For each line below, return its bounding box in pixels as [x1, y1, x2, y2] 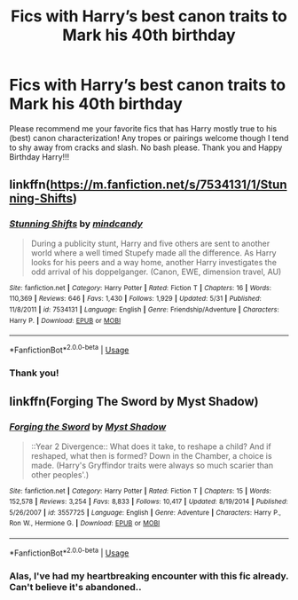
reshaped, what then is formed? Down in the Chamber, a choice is [30, 450, 272, 461]
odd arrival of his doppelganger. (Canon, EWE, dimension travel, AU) [30, 266, 282, 277]
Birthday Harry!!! [9, 151, 70, 162]
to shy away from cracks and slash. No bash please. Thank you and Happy [9, 142, 283, 153]
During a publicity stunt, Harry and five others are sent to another [30, 238, 271, 249]
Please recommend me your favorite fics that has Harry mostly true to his [9, 122, 278, 134]
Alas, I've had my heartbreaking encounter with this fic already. [9, 570, 289, 582]
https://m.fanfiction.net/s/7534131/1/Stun [50, 178, 287, 193]
